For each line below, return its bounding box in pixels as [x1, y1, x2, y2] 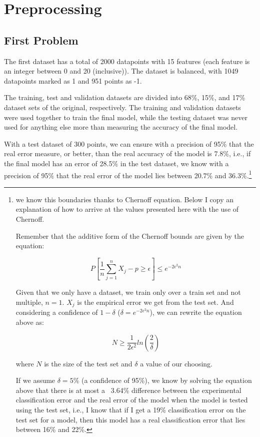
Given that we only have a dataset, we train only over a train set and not [15, 287, 241, 297]
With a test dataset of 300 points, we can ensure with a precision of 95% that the [4, 138, 254, 149]
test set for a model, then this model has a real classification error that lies [15, 414, 245, 424]
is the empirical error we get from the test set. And [77, 296, 234, 307]
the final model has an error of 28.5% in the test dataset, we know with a [4, 158, 229, 168]
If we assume [15, 375, 55, 385]
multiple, [15, 296, 43, 307]
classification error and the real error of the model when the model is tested [15, 394, 248, 405]
